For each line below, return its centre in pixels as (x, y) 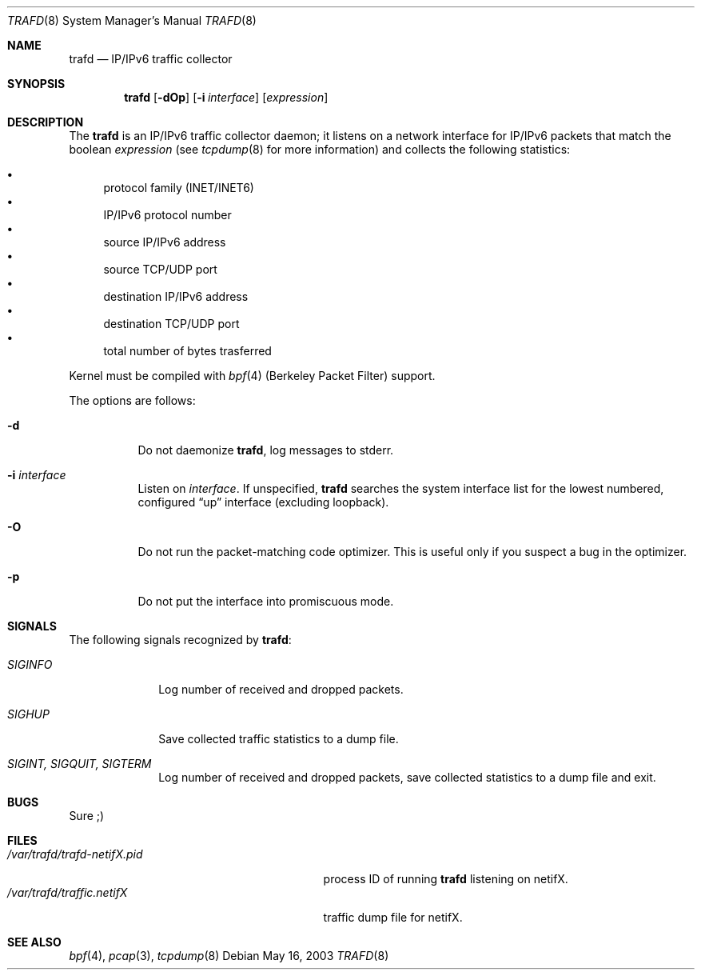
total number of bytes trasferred (187, 351)
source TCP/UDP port (160, 269)
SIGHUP (28, 714)
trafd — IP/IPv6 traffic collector (151, 59)
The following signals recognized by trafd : (180, 640)
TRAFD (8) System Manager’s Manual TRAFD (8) (132, 20)
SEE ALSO (34, 942)
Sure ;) (87, 816)
